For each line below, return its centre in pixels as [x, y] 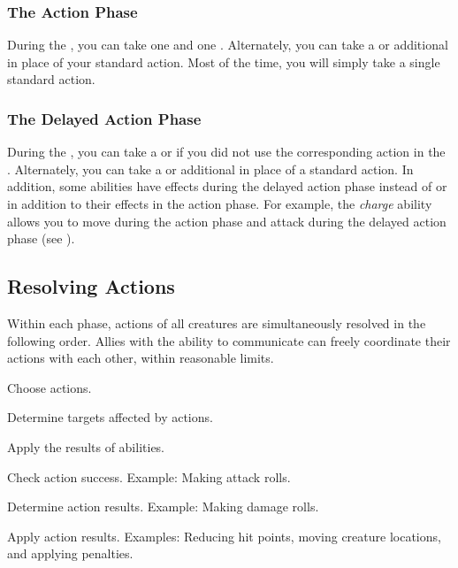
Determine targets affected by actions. [110, 417]
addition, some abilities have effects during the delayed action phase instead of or [227, 186]
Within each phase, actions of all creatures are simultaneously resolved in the [217, 322]
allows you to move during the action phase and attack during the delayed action [227, 221]
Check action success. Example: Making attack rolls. [149, 476]
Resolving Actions [91, 286]
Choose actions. [50, 387]
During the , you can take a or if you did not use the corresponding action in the [226, 152]
